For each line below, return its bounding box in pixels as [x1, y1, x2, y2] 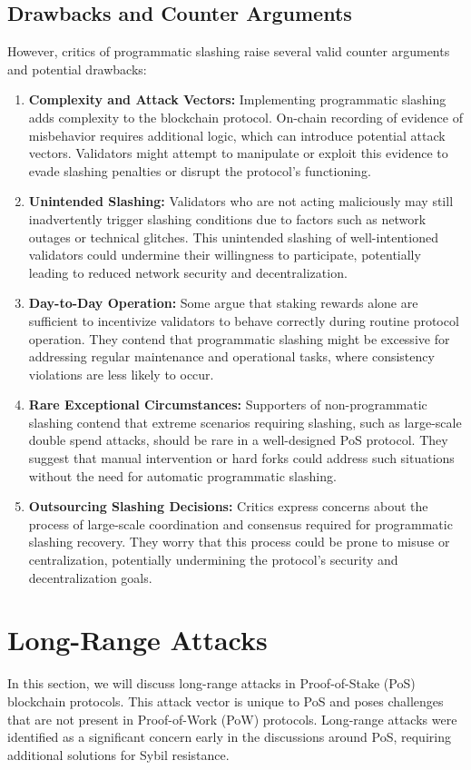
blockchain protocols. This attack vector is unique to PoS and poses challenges [7, 691, 444, 710]
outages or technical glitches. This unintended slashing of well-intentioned [28, 227, 438, 246]
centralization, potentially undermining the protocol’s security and [28, 550, 398, 569]
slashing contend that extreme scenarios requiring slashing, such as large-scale [28, 412, 462, 431]
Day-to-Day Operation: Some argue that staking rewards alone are [28, 293, 418, 312]
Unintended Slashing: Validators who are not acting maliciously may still [28, 192, 454, 211]
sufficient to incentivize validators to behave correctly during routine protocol [28, 311, 459, 330]
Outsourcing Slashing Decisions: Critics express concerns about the [28, 497, 428, 516]
